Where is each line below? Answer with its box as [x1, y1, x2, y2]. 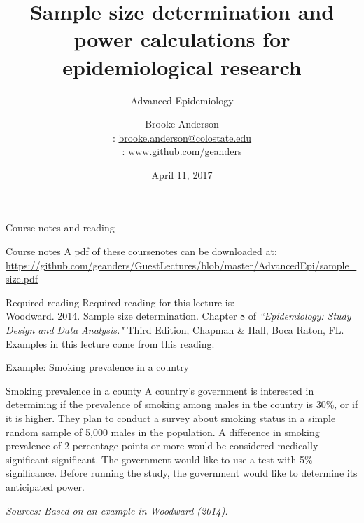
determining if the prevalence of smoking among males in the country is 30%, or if [6, 397, 358, 412]
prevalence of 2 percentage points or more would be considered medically [6, 438, 318, 453]
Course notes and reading [6, 220, 115, 235]
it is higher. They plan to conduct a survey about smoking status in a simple [6, 411, 336, 425]
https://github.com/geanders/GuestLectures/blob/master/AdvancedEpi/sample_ [6, 257, 357, 272]
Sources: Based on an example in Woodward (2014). [6, 503, 228, 517]
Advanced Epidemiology [130, 93, 234, 107]
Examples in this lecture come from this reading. [6, 336, 215, 351]
